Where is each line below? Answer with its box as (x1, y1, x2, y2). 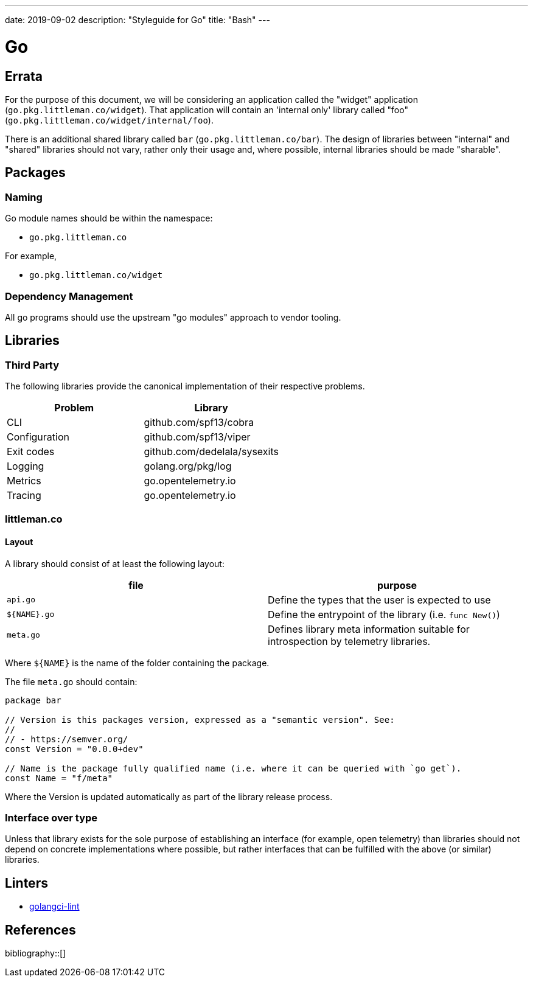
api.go (7, 595, 35, 605)
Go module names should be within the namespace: (5, 213, 213, 224)
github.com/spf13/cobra (144, 416, 254, 429)
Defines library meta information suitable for (268, 622, 470, 635)
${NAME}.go (7, 610, 55, 619)
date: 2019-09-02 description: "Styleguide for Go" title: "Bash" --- (5, 15, 270, 25)
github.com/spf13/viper (144, 431, 251, 444)
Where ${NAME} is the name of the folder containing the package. (5, 657, 270, 668)
